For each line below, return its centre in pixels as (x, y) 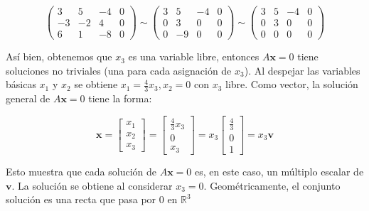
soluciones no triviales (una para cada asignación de (119, 70)
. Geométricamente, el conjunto (272, 185)
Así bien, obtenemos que (59, 56)
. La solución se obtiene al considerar (92, 185)
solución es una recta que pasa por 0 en (92, 199)
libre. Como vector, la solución (292, 84)
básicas (21, 84)
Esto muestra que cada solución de (81, 172)
